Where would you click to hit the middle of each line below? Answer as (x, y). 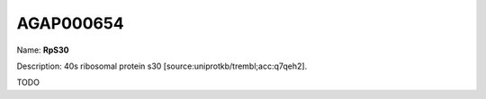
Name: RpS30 (43, 50)
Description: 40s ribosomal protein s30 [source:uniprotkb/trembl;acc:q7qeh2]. (162, 66)
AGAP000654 (71, 23)
